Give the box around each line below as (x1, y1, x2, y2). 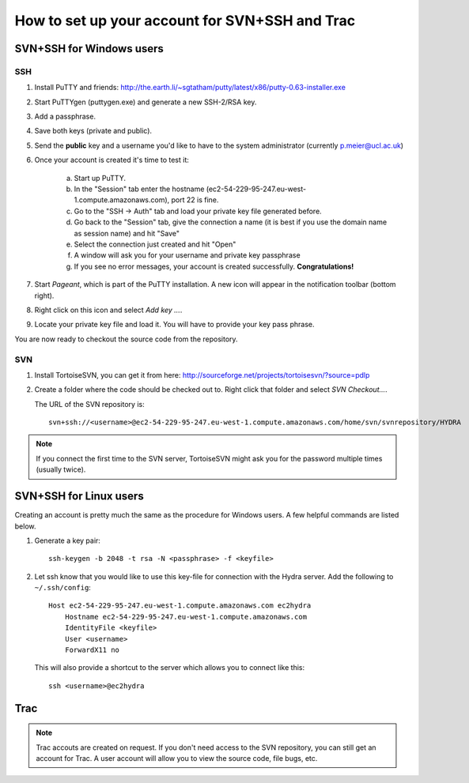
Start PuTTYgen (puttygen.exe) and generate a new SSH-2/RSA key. (34, 97, 257, 107)
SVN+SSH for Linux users (14, 490, 144, 503)
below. (14, 521, 36, 531)
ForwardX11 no (64, 646, 120, 655)
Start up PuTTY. (74, 173, 127, 183)
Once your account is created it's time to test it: (34, 155, 190, 165)
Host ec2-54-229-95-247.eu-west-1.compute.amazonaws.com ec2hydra (48, 601, 312, 610)
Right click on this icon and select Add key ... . (34, 305, 183, 314)
